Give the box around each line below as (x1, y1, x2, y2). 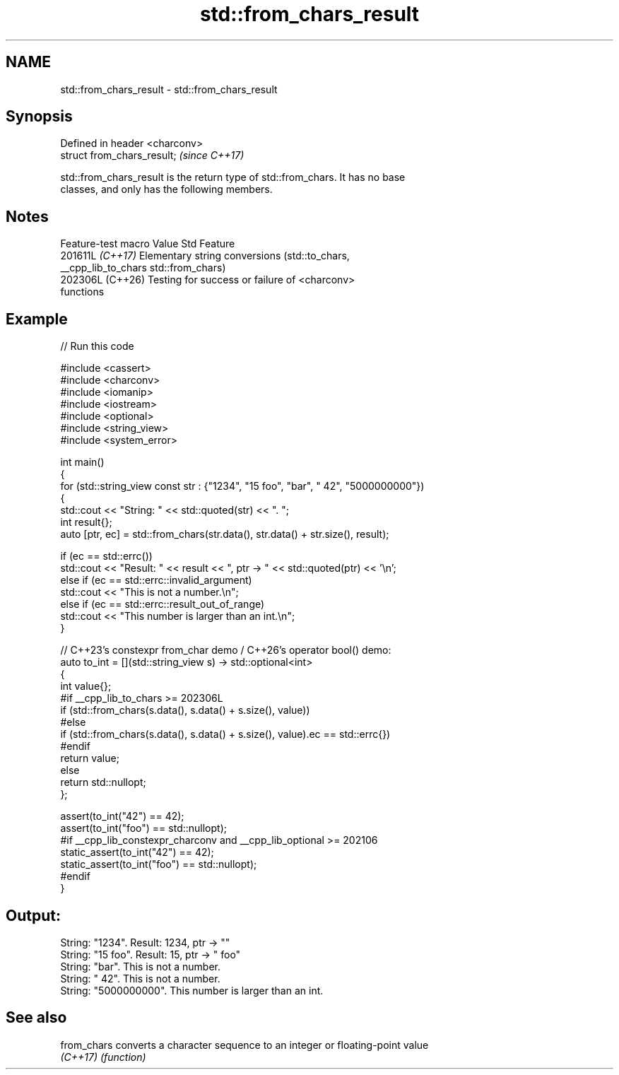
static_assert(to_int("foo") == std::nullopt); (60, 858, 257, 871)
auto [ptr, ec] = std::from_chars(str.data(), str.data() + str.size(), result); (60, 528, 389, 541)
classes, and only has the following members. (60, 183, 273, 196)
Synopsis (6, 107, 73, 126)
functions (60, 286, 105, 298)
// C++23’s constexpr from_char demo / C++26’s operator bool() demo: (60, 644, 391, 657)
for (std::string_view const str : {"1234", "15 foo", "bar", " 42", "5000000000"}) (60, 480, 425, 493)
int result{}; (60, 516, 112, 529)
